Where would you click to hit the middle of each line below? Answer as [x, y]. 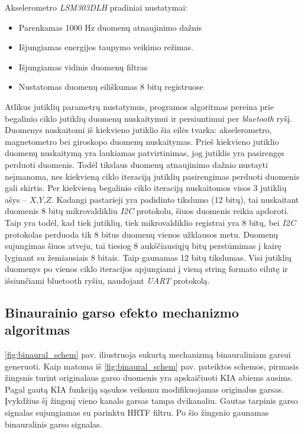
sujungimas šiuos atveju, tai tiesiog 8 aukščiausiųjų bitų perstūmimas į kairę [143, 246]
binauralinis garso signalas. [54, 424]
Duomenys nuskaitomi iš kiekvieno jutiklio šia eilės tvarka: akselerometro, [138, 130]
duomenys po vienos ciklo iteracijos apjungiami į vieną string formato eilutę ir [146, 269]
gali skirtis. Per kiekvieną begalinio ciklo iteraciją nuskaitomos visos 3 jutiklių [146, 188]
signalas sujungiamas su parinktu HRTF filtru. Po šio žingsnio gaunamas [137, 412]
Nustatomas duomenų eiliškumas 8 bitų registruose [111, 87]
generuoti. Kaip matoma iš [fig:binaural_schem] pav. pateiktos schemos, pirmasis [152, 366]
